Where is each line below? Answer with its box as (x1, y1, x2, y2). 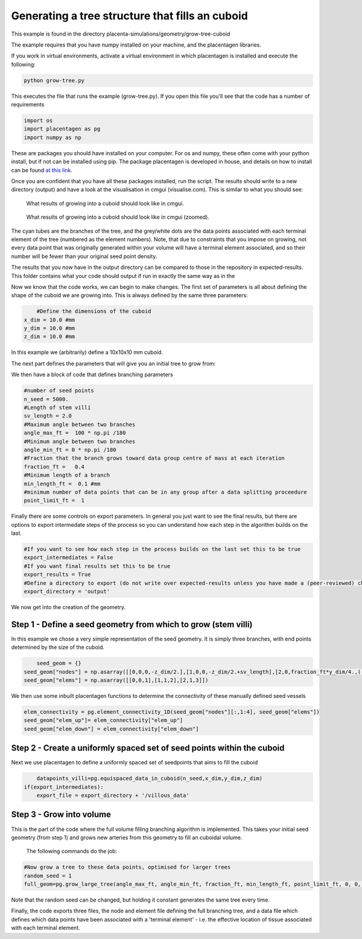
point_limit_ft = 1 (24, 497, 84, 504)
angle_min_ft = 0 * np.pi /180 (24, 446, 117, 453)
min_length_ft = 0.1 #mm (24, 480, 101, 487)
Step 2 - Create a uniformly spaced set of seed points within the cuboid (11, 743, 285, 753)
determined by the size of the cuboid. (11, 644, 105, 651)
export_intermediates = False (24, 554, 113, 561)
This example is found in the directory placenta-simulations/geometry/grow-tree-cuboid (11, 30, 230, 37)
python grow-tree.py (24, 77, 84, 84)
